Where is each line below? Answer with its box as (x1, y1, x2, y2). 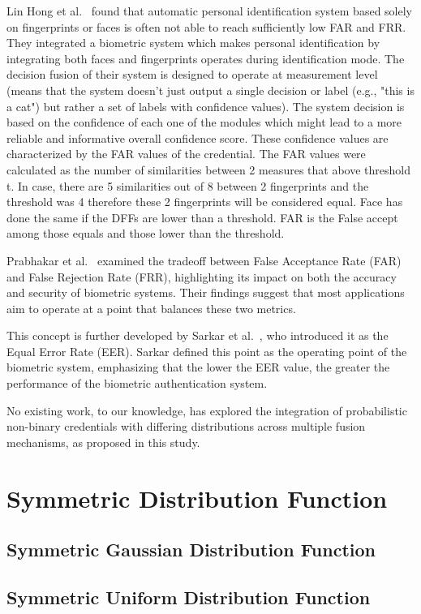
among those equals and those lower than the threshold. (6, 225, 285, 242)
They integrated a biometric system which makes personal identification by (6, 34, 380, 51)
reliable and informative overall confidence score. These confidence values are (6, 129, 389, 146)
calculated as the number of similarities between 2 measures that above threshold (6, 161, 410, 178)
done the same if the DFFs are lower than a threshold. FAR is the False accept (6, 208, 398, 225)
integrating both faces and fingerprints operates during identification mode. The (6, 49, 405, 67)
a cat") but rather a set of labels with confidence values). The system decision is (6, 97, 405, 114)
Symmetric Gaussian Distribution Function (6, 537, 376, 562)
